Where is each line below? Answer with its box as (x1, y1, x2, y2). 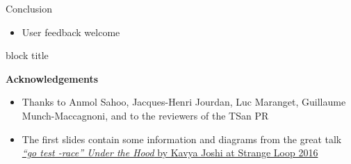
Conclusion (6, 1, 52, 15)
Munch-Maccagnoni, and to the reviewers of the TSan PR (22, 108, 269, 122)
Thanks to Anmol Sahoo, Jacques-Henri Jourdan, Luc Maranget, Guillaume (22, 95, 346, 109)
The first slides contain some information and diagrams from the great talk (22, 131, 342, 146)
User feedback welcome (22, 24, 120, 39)
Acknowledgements (6, 71, 99, 85)
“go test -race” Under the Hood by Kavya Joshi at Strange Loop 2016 (22, 145, 318, 160)
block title (6, 48, 49, 63)
